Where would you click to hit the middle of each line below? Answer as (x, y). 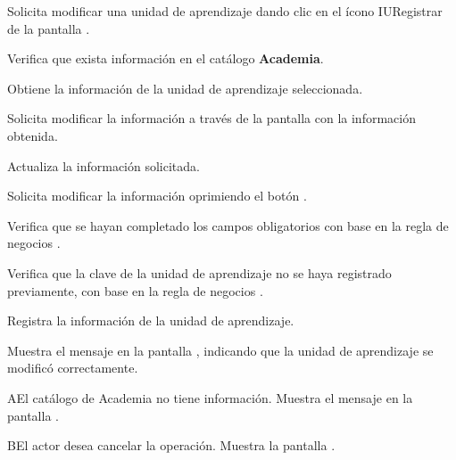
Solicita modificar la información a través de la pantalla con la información (211, 118)
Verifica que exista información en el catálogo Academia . (166, 58)
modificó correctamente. (73, 368)
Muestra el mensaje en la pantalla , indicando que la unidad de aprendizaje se (220, 350)
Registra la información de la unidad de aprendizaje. (151, 320)
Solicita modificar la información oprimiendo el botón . (157, 196)
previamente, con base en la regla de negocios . (135, 290)
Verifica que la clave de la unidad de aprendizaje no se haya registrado (199, 272)
